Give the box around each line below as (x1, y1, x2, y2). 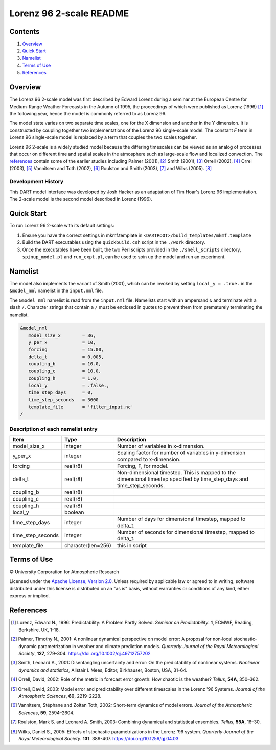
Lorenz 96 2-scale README (9, 8, 129, 19)
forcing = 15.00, (28, 346, 104, 352)
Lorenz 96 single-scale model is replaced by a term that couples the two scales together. (9, 134, 197, 140)
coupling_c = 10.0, (28, 368, 102, 374)
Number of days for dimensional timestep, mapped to (117, 515, 246, 523)
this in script (117, 541, 147, 549)
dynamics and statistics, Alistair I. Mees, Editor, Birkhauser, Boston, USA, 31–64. (18, 666, 188, 673)
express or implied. (9, 592, 50, 599)
